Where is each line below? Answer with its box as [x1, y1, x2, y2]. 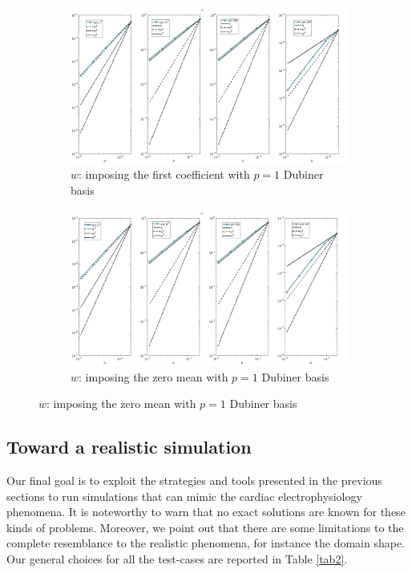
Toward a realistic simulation [6, 434, 252, 459]
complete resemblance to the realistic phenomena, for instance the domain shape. [6, 535, 405, 551]
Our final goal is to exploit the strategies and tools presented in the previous [6, 472, 382, 489]
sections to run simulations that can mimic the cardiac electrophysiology [6, 487, 362, 504]
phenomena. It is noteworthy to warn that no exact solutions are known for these [6, 503, 406, 520]
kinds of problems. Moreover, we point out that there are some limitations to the [6, 519, 404, 535]
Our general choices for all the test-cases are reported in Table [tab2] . [6, 551, 348, 567]
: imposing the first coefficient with [79, 166, 250, 183]
